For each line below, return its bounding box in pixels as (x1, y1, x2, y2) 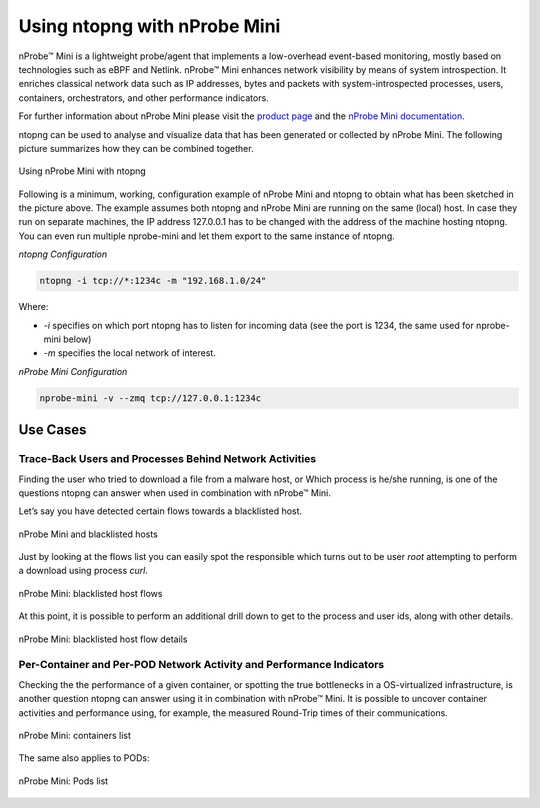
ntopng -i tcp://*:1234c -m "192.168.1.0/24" (39, 275, 267, 287)
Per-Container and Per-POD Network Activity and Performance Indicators (18, 658, 385, 672)
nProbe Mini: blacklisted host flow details (18, 633, 188, 645)
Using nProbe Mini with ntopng (18, 165, 147, 177)
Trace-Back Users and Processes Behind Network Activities (18, 452, 317, 466)
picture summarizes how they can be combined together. (18, 142, 254, 154)
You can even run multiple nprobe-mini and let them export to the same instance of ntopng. (18, 230, 395, 242)
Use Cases (18, 421, 87, 439)
